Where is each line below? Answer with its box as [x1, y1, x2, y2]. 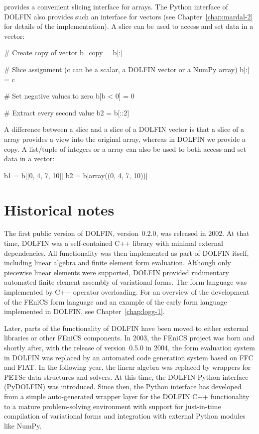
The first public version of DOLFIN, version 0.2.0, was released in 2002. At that [4, 228, 250, 238]
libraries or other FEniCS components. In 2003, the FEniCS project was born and [4, 332, 255, 343]
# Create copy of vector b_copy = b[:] [4, 47, 123, 58]
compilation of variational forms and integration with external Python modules [4, 411, 246, 421]
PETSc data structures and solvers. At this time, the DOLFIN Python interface [4, 371, 249, 382]
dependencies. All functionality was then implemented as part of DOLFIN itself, [4, 247, 249, 258]
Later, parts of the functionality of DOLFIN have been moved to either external [4, 323, 249, 333]
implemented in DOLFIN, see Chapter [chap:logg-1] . [4, 306, 165, 317]
